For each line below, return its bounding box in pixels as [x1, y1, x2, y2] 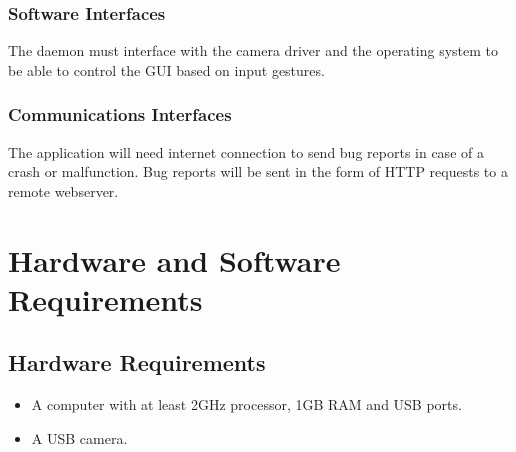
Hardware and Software [8, 239, 341, 280]
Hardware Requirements [8, 347, 266, 378]
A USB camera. [31, 427, 128, 448]
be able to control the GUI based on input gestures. [8, 59, 325, 80]
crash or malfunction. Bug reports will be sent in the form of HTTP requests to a [8, 161, 508, 182]
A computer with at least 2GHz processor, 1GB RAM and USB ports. [31, 394, 462, 415]
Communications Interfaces [8, 102, 232, 127]
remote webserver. [8, 180, 119, 201]
